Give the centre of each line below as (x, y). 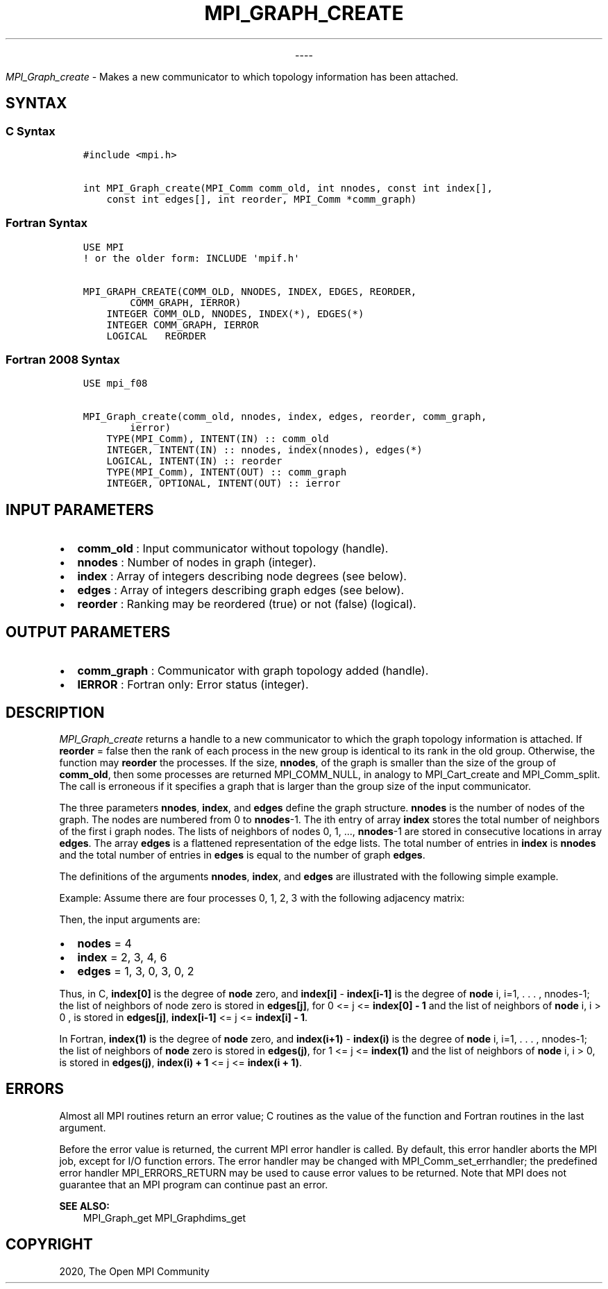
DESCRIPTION (55, 712)
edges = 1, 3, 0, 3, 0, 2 (136, 971)
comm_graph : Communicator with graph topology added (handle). (253, 671)
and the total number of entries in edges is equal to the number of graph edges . (242, 855)
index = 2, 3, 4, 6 (122, 957)
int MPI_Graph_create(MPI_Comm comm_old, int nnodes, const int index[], (288, 188)
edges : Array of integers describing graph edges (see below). (241, 590)
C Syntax (31, 131)
